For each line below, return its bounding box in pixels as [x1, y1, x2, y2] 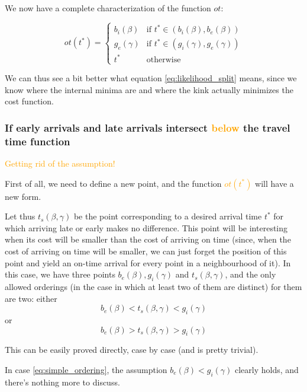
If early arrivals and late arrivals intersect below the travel [5, 120, 290, 135]
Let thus [5, 210, 35, 222]
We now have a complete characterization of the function [5, 2, 211, 14]
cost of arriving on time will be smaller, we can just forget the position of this [5, 245, 287, 257]
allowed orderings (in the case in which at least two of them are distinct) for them [5, 281, 302, 293]
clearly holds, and [234, 364, 299, 376]
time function [5, 133, 70, 148]
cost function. [5, 95, 54, 107]
